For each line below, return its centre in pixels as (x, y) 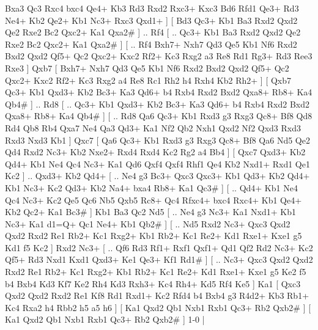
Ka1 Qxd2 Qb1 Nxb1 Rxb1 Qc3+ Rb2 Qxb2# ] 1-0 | (105, 319)
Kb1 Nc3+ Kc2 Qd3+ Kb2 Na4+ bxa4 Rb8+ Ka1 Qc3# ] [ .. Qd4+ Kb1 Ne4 (151, 187)
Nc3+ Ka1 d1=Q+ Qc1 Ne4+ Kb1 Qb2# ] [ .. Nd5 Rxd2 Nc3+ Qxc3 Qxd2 (148, 223)
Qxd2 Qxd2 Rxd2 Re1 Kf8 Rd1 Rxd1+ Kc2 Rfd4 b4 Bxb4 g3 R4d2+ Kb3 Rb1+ (157, 295)
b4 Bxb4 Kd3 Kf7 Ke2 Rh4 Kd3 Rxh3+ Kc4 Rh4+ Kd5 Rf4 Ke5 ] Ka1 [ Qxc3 (153, 283)
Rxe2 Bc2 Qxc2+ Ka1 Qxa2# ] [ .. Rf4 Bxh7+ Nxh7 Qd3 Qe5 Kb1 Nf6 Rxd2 (151, 44)
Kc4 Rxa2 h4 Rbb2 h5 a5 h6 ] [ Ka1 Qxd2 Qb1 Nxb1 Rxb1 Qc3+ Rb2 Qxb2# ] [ (158, 307)
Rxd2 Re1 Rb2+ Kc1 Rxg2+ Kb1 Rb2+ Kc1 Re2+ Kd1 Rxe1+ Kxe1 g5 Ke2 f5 (156, 272)
